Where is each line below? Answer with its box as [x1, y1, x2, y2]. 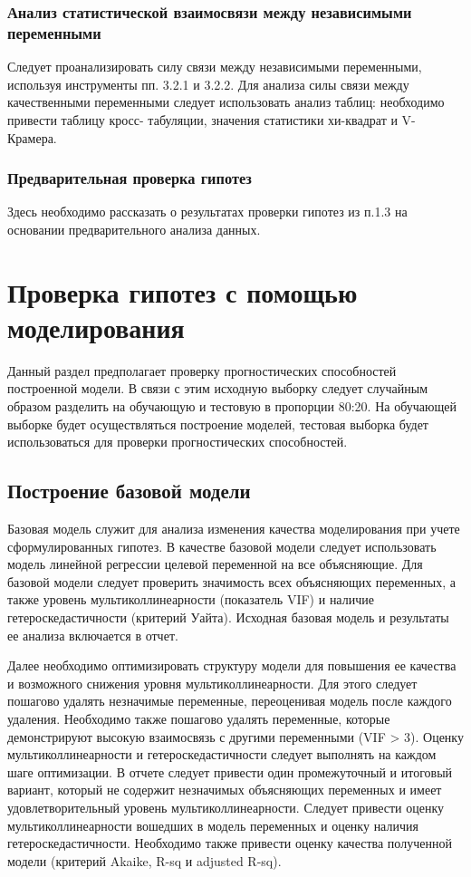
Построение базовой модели [7, 477, 251, 505]
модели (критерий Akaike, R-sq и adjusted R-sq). [7, 851, 282, 870]
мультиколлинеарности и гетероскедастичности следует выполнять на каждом [7, 745, 437, 764]
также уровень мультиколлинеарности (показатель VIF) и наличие [7, 590, 374, 609]
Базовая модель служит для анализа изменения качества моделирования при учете [7, 519, 460, 537]
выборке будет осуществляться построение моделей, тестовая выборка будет [7, 414, 428, 433]
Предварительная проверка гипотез [7, 167, 252, 189]
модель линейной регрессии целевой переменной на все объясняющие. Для [7, 554, 423, 573]
